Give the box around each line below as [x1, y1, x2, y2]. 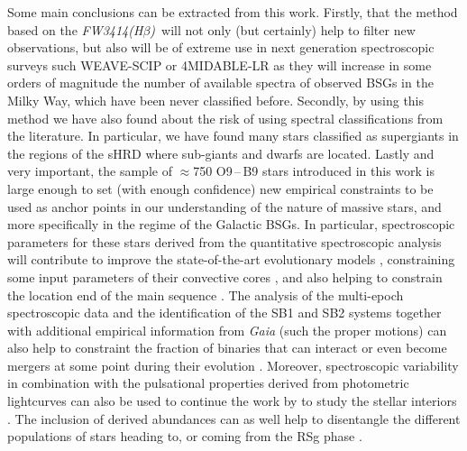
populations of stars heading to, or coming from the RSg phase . [7, 427, 362, 446]
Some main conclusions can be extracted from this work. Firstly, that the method [7, 3, 458, 21]
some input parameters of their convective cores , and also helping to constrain [7, 267, 443, 286]
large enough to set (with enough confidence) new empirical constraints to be [7, 179, 434, 198]
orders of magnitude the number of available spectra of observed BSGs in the [7, 73, 434, 92]
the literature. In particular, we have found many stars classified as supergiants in [7, 126, 459, 145]
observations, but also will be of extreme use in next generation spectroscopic [7, 38, 435, 57]
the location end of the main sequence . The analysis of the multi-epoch [7, 285, 404, 304]
